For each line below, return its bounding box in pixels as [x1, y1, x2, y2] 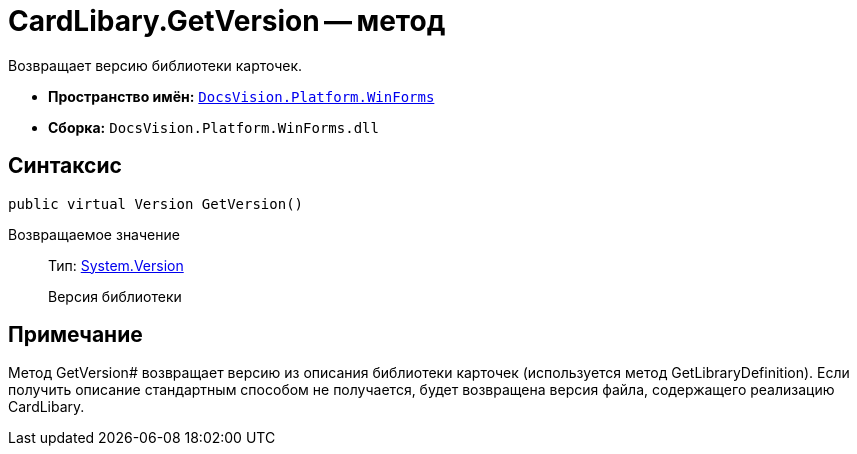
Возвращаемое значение [8, 225, 180, 243]
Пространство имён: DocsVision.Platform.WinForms [48, 87, 435, 105]
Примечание [8, 322, 143, 348]
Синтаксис [8, 153, 122, 179]
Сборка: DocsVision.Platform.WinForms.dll [48, 118, 379, 136]
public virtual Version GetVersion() [8, 195, 304, 212]
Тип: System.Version [48, 256, 184, 274]
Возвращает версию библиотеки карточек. [8, 56, 303, 74]
